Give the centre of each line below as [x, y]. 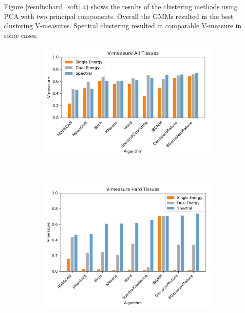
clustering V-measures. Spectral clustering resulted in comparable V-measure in [123, 26]
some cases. [21, 35]
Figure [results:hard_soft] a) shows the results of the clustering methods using [121, 6]
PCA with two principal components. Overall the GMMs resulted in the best [119, 16]
